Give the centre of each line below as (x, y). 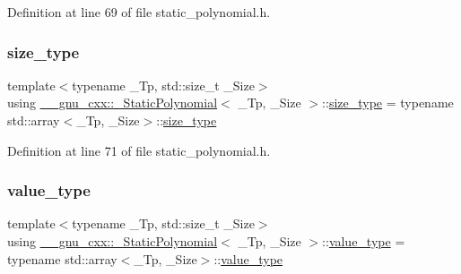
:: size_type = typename (388, 103)
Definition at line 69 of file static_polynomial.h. (139, 12)
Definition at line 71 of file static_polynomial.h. (139, 150)
